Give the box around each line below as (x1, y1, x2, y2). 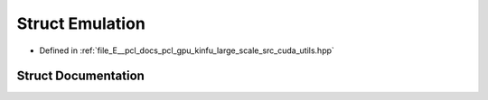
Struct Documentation (16, 68, 145, 84)
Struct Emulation (16, 14, 146, 33)
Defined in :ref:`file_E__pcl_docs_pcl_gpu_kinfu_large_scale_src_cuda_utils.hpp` (39, 45, 334, 56)
